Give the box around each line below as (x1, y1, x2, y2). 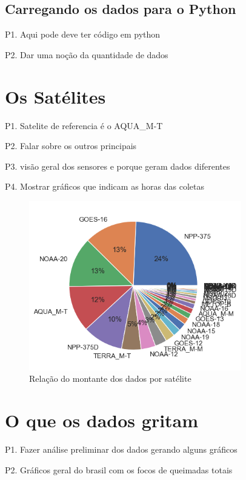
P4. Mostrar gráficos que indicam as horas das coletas (5, 180, 205, 193)
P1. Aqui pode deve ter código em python (5, 28, 161, 41)
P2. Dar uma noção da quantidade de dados (5, 48, 168, 61)
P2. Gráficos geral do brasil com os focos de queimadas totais (5, 463, 233, 476)
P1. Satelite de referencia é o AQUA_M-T (5, 119, 163, 132)
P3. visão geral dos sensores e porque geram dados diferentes (5, 159, 230, 172)
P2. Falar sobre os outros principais (5, 139, 137, 152)
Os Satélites (5, 84, 106, 108)
